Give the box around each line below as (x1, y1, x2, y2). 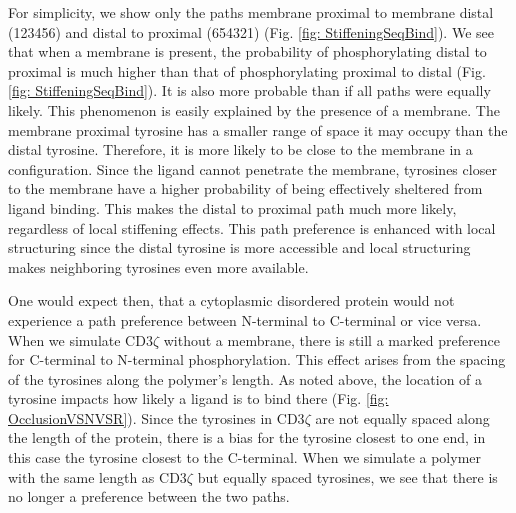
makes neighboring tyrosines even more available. (8, 256, 309, 277)
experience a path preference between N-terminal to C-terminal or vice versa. (8, 309, 482, 330)
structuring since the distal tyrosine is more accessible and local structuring (8, 237, 471, 258)
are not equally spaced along (315, 407, 490, 428)
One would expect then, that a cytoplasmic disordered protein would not (8, 290, 455, 311)
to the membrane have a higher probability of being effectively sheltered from (8, 178, 483, 199)
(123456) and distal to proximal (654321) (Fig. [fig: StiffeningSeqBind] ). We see (8, 21, 494, 42)
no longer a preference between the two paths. (8, 486, 290, 507)
